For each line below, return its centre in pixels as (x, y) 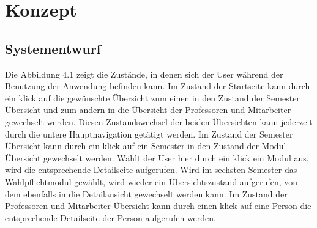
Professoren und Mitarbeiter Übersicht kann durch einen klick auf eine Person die (158, 206)
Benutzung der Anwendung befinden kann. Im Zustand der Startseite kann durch (158, 86)
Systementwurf (53, 48)
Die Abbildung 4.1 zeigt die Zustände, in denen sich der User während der (144, 74)
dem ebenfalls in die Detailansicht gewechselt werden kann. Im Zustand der (146, 193)
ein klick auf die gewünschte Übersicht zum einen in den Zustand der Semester (152, 97)
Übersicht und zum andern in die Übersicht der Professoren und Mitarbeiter (148, 110)
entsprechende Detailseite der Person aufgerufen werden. (110, 217)
